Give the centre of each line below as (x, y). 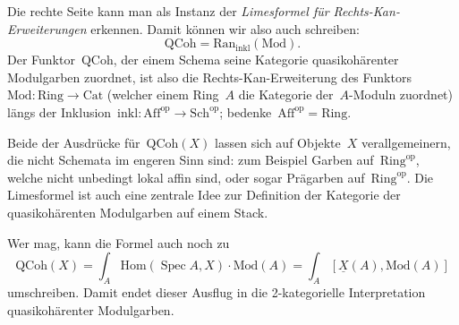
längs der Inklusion (59, 111)
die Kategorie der (286, 94)
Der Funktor (41, 60)
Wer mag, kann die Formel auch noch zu (119, 242)
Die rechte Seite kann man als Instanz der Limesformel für (168, 11)
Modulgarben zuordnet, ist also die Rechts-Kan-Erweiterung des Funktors (209, 77)
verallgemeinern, (406, 142)
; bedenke (246, 111)
